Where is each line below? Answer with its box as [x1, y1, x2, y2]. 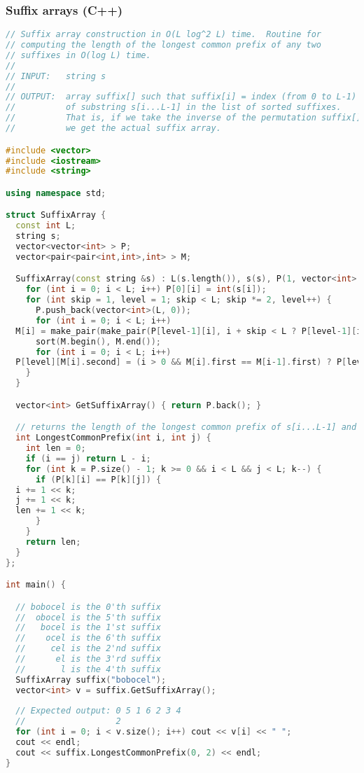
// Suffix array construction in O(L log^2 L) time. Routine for [6, 29, 322, 40]
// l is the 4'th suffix [15, 664, 161, 674]
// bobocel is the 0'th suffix [15, 601, 161, 612]
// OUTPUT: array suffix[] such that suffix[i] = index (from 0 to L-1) [6, 92, 357, 102]
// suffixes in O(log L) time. [6, 50, 151, 60]
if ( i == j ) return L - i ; [25, 453, 151, 464]
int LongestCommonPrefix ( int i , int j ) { [15, 433, 211, 443]
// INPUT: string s [6, 71, 106, 81]
